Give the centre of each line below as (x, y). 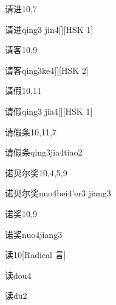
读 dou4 (18, 275)
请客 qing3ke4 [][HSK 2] (47, 70)
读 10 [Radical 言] (36, 255)
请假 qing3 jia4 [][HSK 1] (49, 111)
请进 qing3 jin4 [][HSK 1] (49, 29)
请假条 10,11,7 (31, 131)
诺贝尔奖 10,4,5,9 (36, 172)
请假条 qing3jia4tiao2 (44, 152)
